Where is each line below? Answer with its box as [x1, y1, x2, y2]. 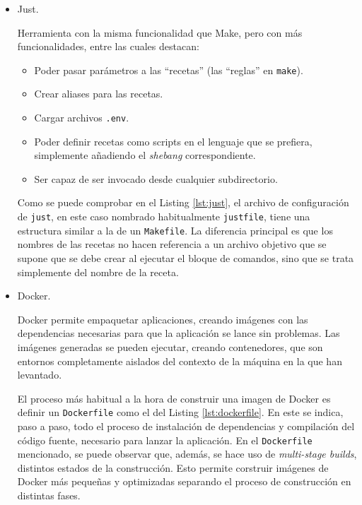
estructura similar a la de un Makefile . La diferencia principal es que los [17, 222, 333, 237]
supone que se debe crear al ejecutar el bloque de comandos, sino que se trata [17, 250, 354, 265]
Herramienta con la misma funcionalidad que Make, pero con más [17, 25, 303, 40]
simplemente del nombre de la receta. [17, 264, 179, 279]
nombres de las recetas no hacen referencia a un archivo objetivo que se [17, 237, 327, 251]
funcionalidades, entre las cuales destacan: [17, 39, 199, 54]
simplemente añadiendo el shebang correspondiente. [34, 148, 256, 162]
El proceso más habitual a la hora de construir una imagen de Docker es [17, 391, 331, 405]
